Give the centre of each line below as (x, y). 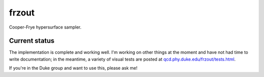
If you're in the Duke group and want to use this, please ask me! (73, 68)
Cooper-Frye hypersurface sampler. (45, 27)
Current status (32, 41)
